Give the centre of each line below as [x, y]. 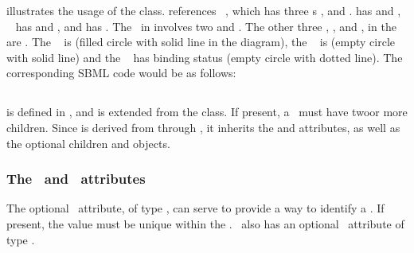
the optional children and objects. [88, 143]
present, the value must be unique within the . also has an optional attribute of [205, 223]
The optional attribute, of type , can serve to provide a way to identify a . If [195, 208]
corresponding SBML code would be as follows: [121, 73]
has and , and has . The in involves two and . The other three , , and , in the [206, 26]
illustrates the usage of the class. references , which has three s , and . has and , [204, 10]
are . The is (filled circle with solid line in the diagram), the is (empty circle [201, 42]
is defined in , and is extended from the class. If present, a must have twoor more [207, 112]
